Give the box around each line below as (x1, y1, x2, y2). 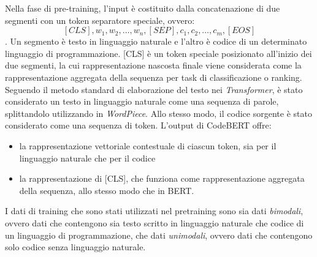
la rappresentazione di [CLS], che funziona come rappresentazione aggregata (19, 172, 305, 185)
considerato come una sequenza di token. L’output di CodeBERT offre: (5, 119, 272, 132)
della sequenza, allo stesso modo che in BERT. (19, 184, 194, 196)
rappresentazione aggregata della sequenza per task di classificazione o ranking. (5, 70, 302, 83)
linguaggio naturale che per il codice (19, 151, 156, 164)
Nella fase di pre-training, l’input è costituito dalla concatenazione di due (5, 2, 280, 14)
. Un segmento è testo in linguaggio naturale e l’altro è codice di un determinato (5, 35, 307, 48)
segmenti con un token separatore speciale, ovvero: (5, 13, 195, 26)
